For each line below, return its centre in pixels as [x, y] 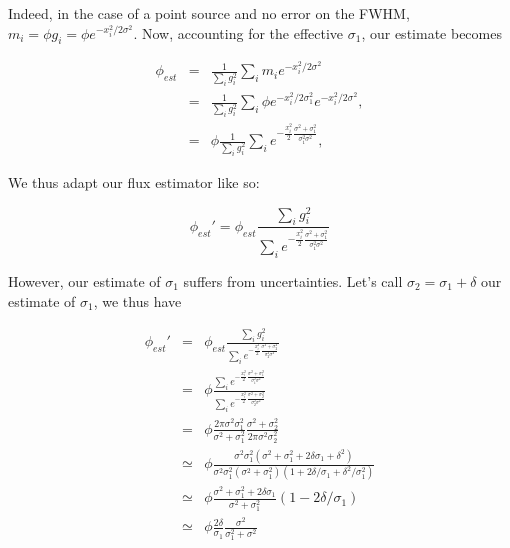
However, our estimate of [84, 280]
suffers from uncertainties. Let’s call [293, 280]
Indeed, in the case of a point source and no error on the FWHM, [209, 13]
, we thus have [137, 300]
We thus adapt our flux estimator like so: [134, 181]
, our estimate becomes [431, 32]
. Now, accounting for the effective [238, 32]
